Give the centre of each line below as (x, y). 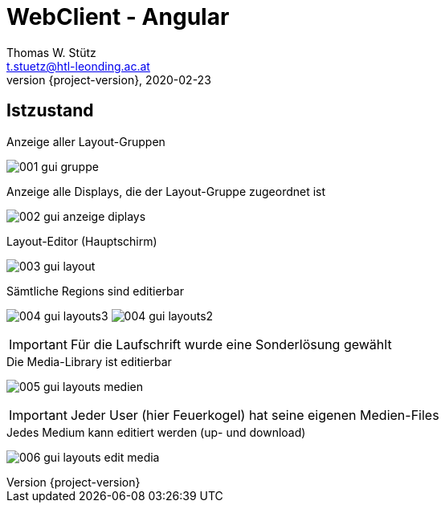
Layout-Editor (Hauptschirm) (82, 241)
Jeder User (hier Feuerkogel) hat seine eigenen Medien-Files (255, 415)
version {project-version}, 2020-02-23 (109, 79)
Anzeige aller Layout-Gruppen (86, 141)
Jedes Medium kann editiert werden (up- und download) (156, 432)
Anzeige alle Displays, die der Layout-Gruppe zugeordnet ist (166, 191)
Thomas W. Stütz (51, 52)
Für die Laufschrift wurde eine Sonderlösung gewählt (231, 344)
